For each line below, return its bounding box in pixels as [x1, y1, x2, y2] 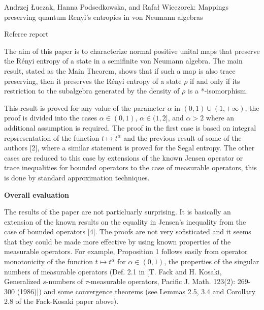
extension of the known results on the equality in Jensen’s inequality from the [4, 216, 246, 227]
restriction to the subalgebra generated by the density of [4, 85, 180, 96]
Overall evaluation [4, 189, 70, 200]
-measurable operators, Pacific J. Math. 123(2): [88, 276, 236, 287]
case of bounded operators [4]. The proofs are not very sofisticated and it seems [4, 226, 251, 237]
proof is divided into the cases [4, 112, 97, 123]
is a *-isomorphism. [187, 85, 248, 96]
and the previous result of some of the [123, 132, 242, 143]
